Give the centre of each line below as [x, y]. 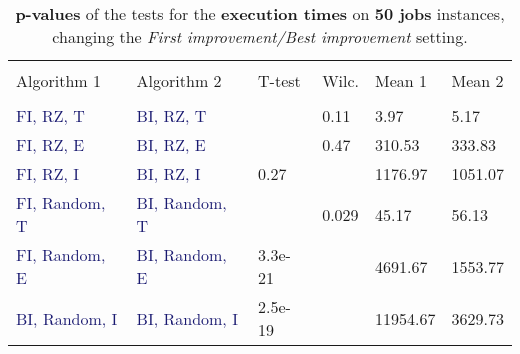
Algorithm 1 [58, 80]
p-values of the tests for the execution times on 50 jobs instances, [260, 13]
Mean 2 [477, 80]
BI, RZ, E [171, 144]
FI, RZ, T [50, 115]
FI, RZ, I [48, 173]
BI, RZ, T [171, 115]
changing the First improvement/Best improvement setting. [260, 36]
